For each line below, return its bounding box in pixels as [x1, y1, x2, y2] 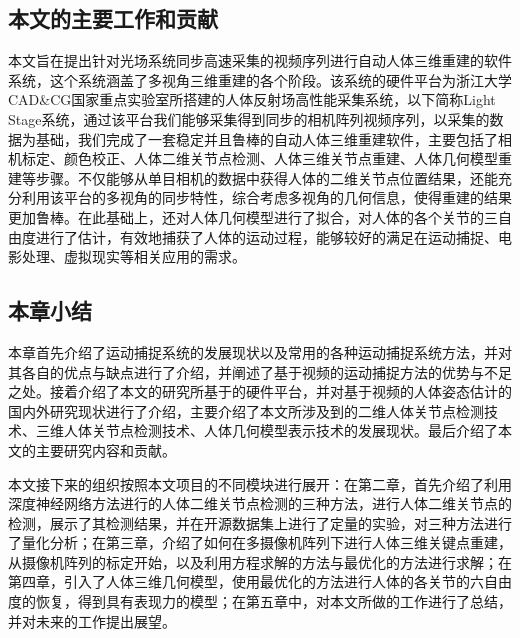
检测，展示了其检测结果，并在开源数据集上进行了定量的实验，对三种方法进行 [8, 512, 512, 533]
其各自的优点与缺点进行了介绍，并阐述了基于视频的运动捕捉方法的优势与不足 [8, 361, 512, 382]
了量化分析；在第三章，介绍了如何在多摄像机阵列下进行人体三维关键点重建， [8, 532, 512, 553]
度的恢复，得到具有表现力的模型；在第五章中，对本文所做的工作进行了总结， [8, 591, 512, 612]
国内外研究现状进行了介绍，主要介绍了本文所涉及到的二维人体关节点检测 [8, 400, 484, 421]
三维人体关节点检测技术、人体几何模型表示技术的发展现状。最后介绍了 [35, 420, 498, 441]
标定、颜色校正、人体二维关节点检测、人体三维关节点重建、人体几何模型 [21, 148, 498, 169]
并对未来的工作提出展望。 [8, 610, 176, 631]
